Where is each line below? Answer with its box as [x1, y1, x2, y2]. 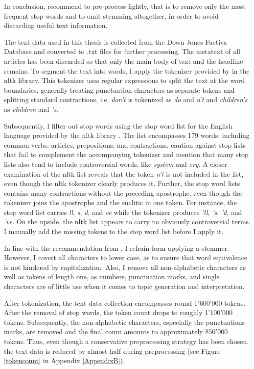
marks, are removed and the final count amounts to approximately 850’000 [4, 326, 228, 337]
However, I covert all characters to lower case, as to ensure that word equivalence [4, 252, 248, 263]
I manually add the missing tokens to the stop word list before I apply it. [4, 226, 224, 237]
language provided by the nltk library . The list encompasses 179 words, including [4, 130, 250, 140]
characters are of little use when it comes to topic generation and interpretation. [4, 281, 245, 291]
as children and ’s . [4, 104, 59, 114]
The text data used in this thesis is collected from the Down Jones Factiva [4, 36, 227, 47]
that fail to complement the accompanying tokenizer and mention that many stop [4, 149, 249, 159]
